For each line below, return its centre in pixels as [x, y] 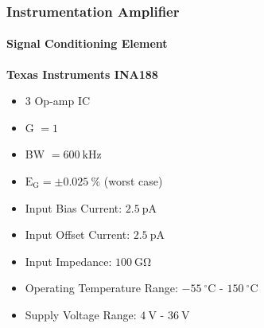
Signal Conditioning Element [87, 43]
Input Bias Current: [74, 207]
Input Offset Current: [78, 234]
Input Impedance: [68, 261]
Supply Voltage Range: [81, 314]
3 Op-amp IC [58, 101]
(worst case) [133, 181]
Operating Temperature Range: [101, 288]
